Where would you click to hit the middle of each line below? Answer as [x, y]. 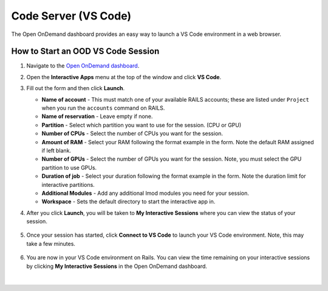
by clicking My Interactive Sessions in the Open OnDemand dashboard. [117, 266]
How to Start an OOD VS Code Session [85, 51]
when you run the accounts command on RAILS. [103, 108]
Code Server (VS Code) [71, 16]
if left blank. [56, 150]
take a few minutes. [51, 244]
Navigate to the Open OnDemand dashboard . [83, 66]
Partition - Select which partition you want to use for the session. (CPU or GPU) [142, 125]
